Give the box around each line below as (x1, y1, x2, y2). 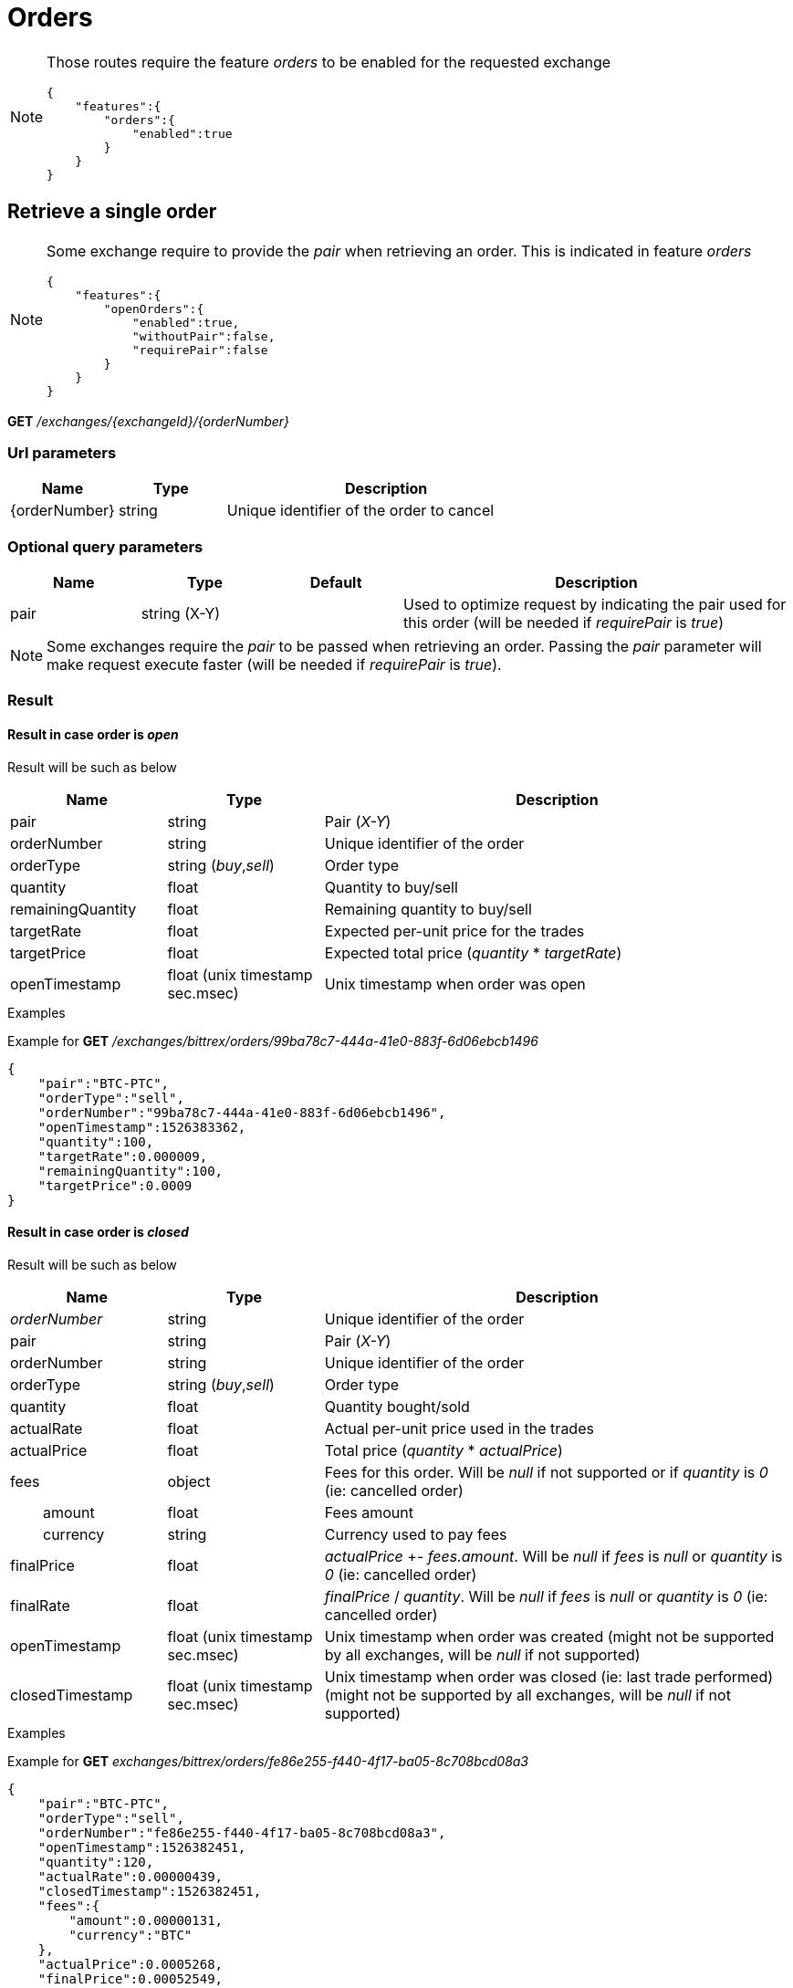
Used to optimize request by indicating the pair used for (402, 595, 787, 614)
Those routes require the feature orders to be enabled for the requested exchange (47, 52, 611, 71)
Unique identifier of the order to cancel (226, 501, 495, 520)
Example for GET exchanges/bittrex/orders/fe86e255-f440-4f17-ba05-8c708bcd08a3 (7, 1753, 529, 1769)
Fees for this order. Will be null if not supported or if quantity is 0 (324, 1462, 768, 1481)
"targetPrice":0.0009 (37, 1177, 193, 1193)
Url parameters (7, 443, 117, 462)
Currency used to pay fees (324, 1524, 507, 1543)
